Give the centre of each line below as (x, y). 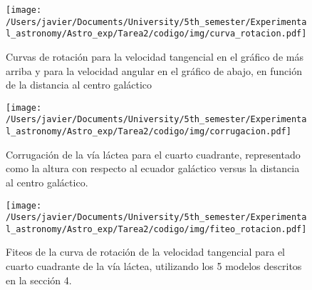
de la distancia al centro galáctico (79, 85)
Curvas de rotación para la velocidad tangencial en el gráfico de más (155, 56)
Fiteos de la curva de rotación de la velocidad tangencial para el (145, 252)
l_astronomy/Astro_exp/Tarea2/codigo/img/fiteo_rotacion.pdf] (156, 229)
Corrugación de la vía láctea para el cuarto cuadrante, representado (153, 154)
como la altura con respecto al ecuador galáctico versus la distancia (153, 168)
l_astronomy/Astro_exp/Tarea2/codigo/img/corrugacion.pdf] (149, 132)
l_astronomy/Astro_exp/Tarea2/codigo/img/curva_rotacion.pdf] (156, 34)
